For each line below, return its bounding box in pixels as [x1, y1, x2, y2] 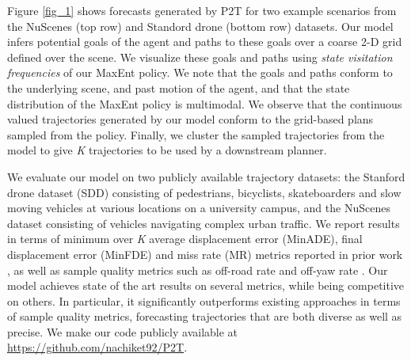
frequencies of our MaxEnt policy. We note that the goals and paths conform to [7, 64, 393, 81]
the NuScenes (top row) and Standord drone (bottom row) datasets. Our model [7, 17, 394, 34]
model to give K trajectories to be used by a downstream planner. [7, 142, 327, 158]
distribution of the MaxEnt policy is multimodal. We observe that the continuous [7, 95, 402, 112]
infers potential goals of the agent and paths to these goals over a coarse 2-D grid [7, 33, 402, 50]
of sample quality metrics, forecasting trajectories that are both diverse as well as [7, 308, 402, 325]
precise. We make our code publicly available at [7, 323, 238, 340]
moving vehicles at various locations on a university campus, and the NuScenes [7, 199, 390, 216]
